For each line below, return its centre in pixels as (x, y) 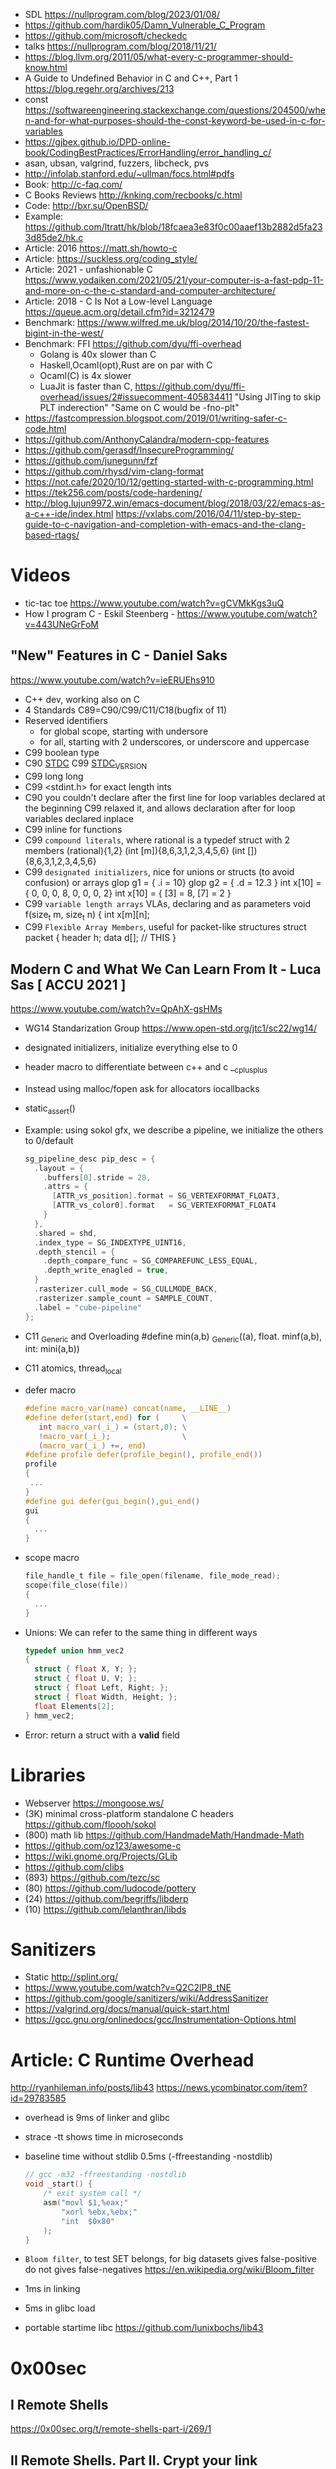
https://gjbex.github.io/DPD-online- (97, 142)
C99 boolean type (62, 752)
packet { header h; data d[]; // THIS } (100, 938)
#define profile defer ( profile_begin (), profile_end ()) (143, 1455)
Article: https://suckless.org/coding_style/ (111, 258)
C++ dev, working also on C (82, 699)
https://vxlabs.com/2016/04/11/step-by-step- (208, 513)
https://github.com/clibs (74, 1866)
